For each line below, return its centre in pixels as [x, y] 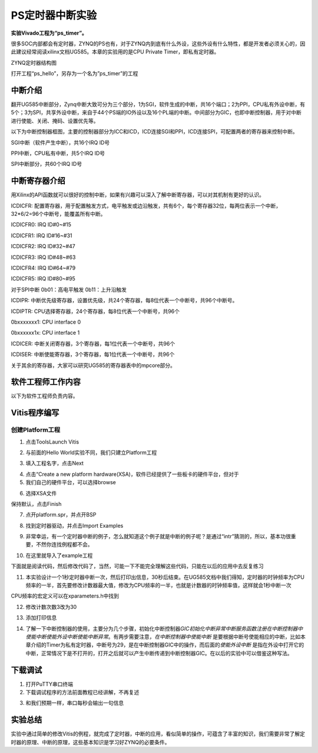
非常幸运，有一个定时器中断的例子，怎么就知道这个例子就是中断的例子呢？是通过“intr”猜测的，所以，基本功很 [158, 537]
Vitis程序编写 [35, 413]
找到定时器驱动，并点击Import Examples [74, 525]
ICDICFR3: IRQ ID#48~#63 [43, 257]
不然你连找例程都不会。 [64, 545]
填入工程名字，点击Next [54, 463]
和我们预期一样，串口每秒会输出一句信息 [74, 703]
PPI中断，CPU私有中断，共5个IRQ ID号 [58, 153]
